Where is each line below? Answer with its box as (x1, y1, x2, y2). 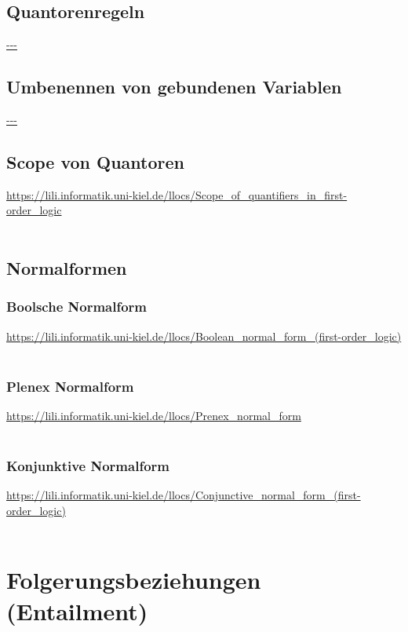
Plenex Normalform (6, 376, 134, 396)
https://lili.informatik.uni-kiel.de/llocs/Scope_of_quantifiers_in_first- (6, 186, 348, 203)
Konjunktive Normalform (6, 456, 169, 476)
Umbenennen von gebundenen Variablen (6, 75, 342, 99)
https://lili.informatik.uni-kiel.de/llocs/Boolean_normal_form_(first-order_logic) (6, 327, 402, 344)
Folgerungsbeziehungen (6, 564, 261, 596)
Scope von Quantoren (6, 149, 184, 174)
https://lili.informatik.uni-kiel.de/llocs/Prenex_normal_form (6, 407, 301, 423)
